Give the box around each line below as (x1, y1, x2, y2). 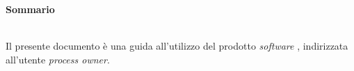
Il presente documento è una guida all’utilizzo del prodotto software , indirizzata (6, 39, 348, 53)
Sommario (6, 2, 55, 16)
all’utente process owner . (6, 52, 110, 66)
